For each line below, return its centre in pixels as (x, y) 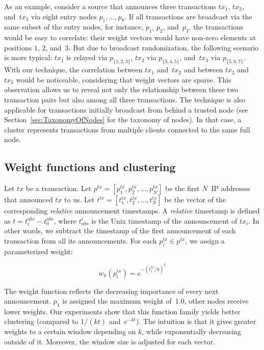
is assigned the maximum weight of (117, 301)
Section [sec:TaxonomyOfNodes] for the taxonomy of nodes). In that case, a (123, 119)
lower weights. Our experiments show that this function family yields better (122, 311)
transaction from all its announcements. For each (81, 241)
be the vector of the (195, 199)
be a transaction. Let (59, 188)
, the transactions (216, 27)
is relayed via (87, 57)
